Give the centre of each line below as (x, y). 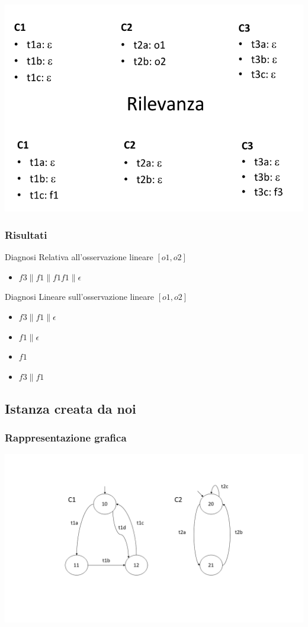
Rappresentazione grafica (66, 437)
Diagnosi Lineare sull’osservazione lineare (80, 297)
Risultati (26, 234)
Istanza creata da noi (70, 408)
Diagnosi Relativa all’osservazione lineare (79, 257)
